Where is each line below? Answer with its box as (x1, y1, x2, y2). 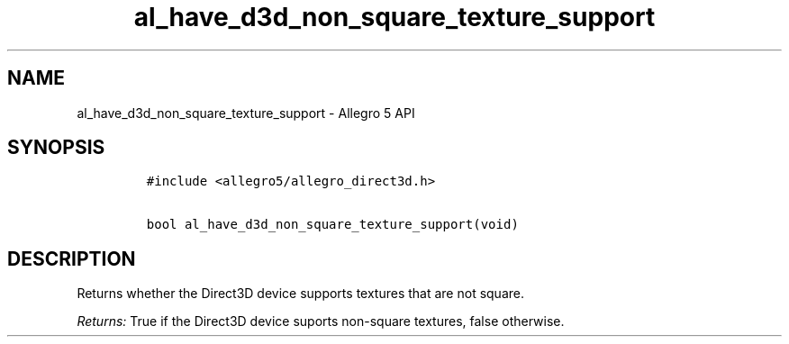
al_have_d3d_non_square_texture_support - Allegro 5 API (77, 104, 415, 121)
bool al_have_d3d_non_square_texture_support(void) (146, 217, 519, 232)
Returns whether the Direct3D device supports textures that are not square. (77, 285, 524, 302)
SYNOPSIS (7, 136, 105, 159)
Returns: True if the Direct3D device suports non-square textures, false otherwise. (77, 313, 565, 330)
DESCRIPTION (7, 247, 136, 270)
